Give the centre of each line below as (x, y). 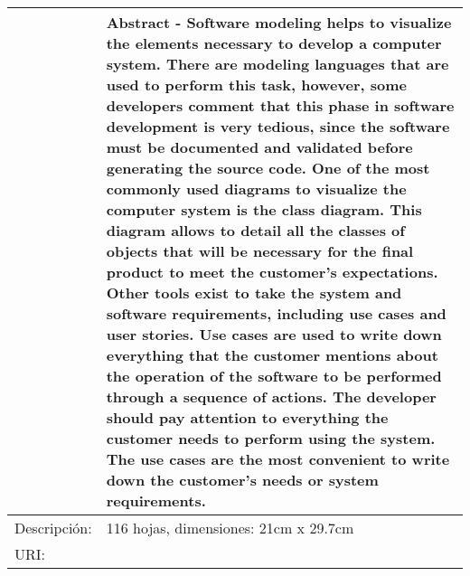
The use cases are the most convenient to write (278, 459)
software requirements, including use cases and (276, 313)
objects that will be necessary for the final (260, 251)
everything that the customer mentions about (272, 355)
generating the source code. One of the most (268, 168)
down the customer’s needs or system (242, 480)
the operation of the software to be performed (274, 376)
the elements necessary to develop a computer (274, 43)
